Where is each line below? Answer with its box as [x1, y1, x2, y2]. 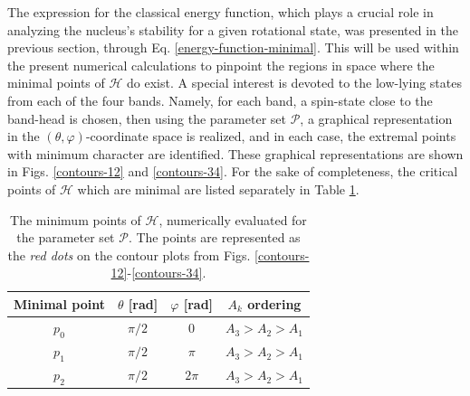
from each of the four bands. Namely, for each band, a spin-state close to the [7, 90, 433, 109]
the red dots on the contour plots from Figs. [7, 245, 251, 264]
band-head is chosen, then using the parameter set [7, 108, 286, 127]
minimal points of [7, 73, 105, 92]
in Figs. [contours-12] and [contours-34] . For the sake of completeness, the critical [7, 162, 458, 181]
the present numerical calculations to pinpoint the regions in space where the [7, 55, 435, 74]
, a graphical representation [300, 108, 453, 127]
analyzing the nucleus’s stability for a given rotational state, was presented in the [7, 20, 458, 39]
